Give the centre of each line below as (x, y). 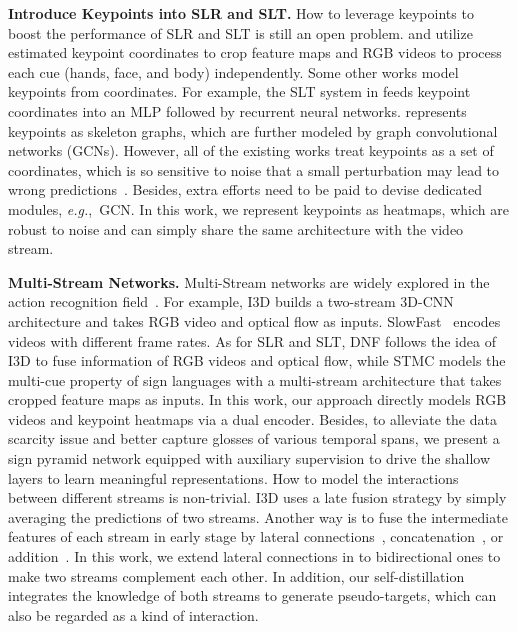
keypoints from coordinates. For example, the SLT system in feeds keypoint (239, 91)
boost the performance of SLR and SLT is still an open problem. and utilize (240, 32)
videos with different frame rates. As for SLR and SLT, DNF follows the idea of (252, 340)
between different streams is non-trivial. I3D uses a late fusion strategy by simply (257, 497)
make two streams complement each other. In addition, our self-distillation (236, 575)
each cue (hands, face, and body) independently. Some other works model (233, 71)
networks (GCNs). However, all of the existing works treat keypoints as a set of (251, 150)
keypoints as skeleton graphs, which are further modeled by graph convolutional (253, 130)
